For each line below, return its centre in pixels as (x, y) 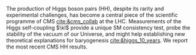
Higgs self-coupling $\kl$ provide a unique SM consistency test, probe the (98, 27)
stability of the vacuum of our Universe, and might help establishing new (96, 34)
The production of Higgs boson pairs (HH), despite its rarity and (85, 9)
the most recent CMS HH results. (47, 47)
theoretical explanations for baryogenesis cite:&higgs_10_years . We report (97, 40)
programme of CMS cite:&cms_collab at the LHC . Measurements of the (94, 21)
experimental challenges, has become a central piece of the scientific (92, 15)
